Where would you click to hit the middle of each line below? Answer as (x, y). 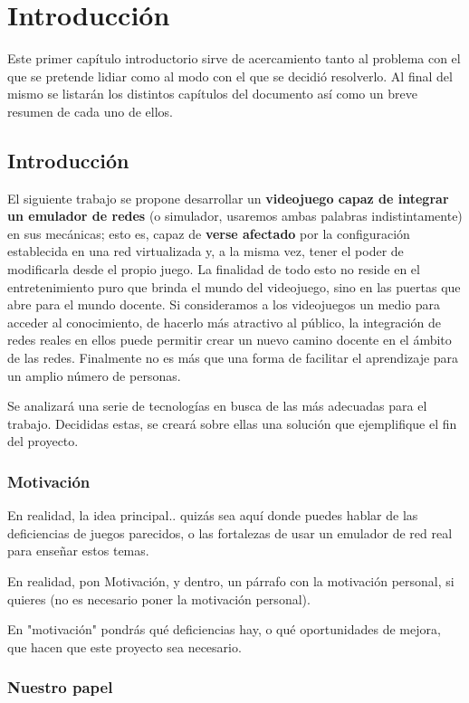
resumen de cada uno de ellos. (90, 111)
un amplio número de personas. (94, 375)
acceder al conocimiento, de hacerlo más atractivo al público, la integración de (224, 322)
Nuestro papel (60, 687)
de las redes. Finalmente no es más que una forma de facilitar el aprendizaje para (233, 358)
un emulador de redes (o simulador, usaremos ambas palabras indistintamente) (235, 216)
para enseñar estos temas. (78, 551)
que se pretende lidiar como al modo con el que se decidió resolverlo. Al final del (230, 76)
